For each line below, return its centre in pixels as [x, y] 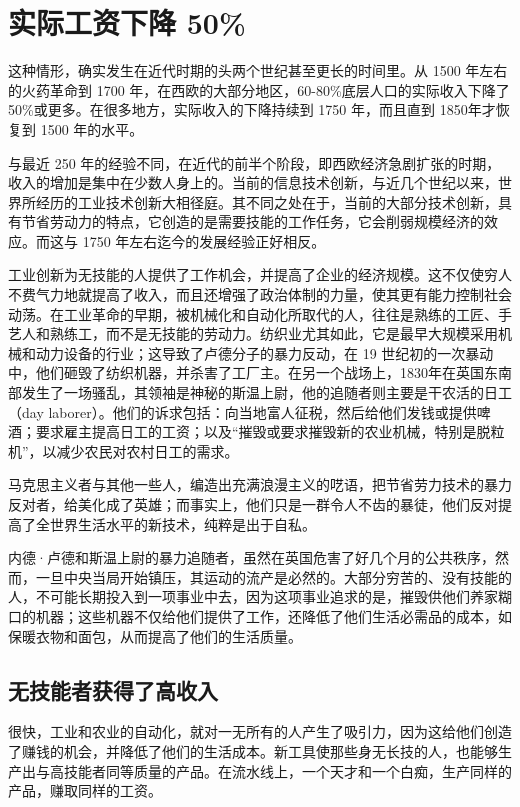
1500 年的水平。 [92, 128]
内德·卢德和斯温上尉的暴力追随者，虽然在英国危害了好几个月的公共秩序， [251, 557]
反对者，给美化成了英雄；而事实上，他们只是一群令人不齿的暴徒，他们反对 [253, 504]
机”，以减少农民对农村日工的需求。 [123, 450]
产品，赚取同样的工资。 [85, 790]
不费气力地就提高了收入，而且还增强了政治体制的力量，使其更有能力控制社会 [260, 294]
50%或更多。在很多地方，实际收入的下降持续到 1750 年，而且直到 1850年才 [252, 109]
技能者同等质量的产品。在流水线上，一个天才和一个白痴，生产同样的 [287, 770]
